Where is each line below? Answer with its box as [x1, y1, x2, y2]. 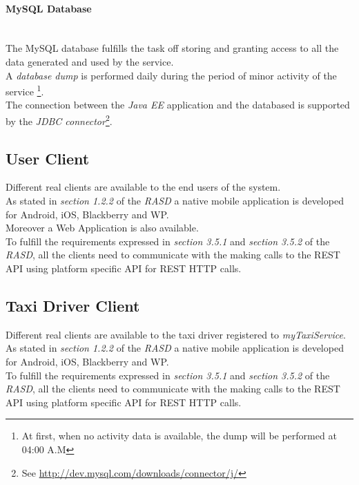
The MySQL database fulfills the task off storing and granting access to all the [6, 41, 339, 55]
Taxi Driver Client [6, 295, 140, 316]
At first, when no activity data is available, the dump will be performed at [21, 428, 337, 443]
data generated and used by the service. [6, 54, 174, 68]
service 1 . [6, 82, 44, 98]
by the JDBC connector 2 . [6, 112, 113, 128]
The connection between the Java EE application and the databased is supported [6, 97, 350, 112]
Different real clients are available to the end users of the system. [6, 180, 281, 194]
